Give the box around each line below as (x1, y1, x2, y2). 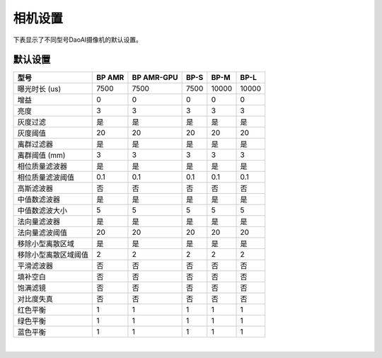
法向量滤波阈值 (17, 228, 67, 238)
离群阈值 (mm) (17, 151, 66, 161)
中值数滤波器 (17, 195, 60, 204)
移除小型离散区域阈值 (17, 250, 88, 260)
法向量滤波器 (17, 216, 60, 226)
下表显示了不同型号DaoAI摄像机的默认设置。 (13, 35, 143, 44)
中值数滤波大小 (17, 206, 67, 216)
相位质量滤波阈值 (17, 173, 74, 183)
